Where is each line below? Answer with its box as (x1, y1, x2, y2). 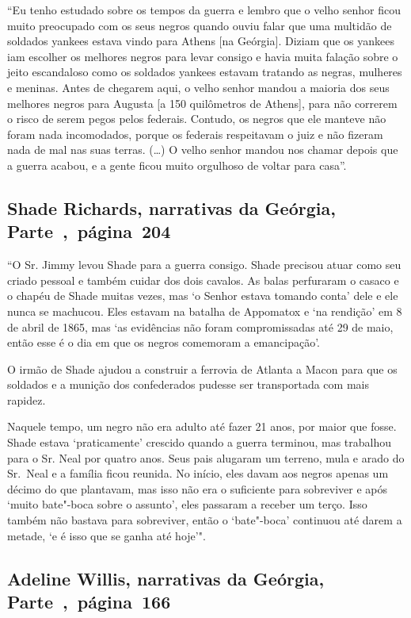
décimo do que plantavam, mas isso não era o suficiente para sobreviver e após (7, 480, 388, 497)
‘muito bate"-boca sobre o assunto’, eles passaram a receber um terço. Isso (7, 496, 367, 512)
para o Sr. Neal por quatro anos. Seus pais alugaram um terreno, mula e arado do (7, 449, 405, 466)
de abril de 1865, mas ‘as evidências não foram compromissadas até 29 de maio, (7, 318, 394, 335)
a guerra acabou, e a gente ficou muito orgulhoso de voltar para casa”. (7, 156, 347, 173)
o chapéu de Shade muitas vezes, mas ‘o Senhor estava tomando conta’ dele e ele (7, 287, 398, 304)
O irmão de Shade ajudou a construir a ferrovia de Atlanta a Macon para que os (7, 360, 398, 377)
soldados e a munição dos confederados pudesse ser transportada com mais (7, 376, 369, 393)
